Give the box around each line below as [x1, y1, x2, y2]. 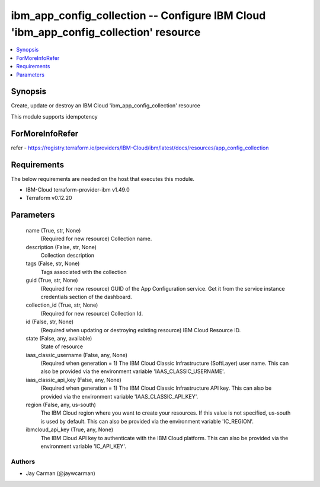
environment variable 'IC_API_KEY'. [40, 443, 127, 450]
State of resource [40, 343, 84, 350]
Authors [11, 457, 36, 466]
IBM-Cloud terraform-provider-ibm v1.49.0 [25, 186, 130, 193]
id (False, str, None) [25, 318, 74, 326]
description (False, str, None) [25, 243, 97, 250]
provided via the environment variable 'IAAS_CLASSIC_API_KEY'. [40, 393, 199, 400]
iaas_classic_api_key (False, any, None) [25, 376, 121, 383]
